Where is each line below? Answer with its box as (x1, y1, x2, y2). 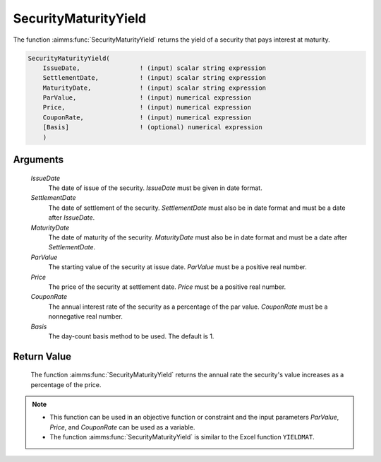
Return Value (13, 350, 72, 362)
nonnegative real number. (48, 312, 123, 321)
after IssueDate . (48, 213, 95, 222)
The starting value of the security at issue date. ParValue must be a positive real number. (48, 263, 307, 271)
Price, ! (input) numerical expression (42, 103, 252, 112)
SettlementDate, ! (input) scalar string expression (42, 74, 267, 82)
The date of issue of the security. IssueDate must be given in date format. (48, 184, 262, 192)
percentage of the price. (30, 380, 102, 389)
